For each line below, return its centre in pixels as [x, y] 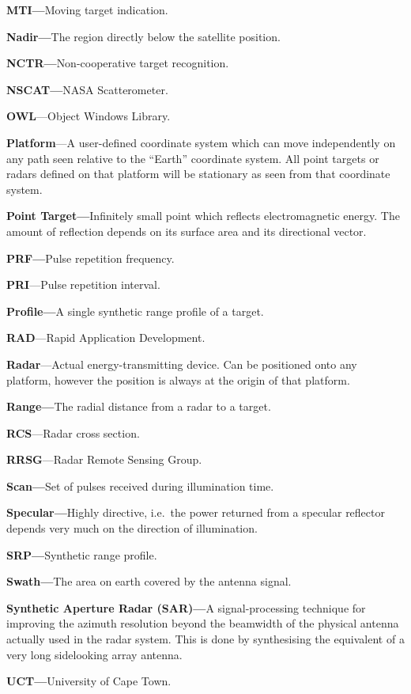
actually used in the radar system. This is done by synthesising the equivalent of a [205, 639]
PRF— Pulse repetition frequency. [90, 258]
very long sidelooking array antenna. [94, 654]
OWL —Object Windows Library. [89, 116]
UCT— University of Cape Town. [89, 681]
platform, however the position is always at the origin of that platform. [178, 379]
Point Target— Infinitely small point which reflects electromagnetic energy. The [203, 216]
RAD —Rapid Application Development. [106, 338]
